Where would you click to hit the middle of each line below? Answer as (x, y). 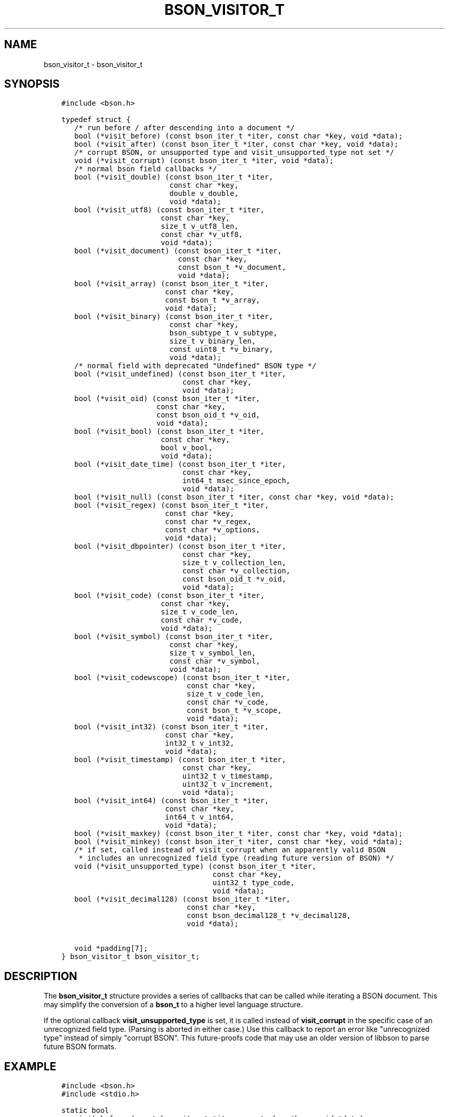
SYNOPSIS (32, 84)
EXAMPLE (30, 1066)
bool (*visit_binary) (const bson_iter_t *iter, (174, 317)
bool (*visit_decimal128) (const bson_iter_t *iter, (182, 899)
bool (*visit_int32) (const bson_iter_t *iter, (172, 727)
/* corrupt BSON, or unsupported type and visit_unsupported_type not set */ (234, 153)
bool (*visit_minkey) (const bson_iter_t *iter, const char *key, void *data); (239, 842)
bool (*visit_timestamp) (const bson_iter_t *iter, (180, 760)
